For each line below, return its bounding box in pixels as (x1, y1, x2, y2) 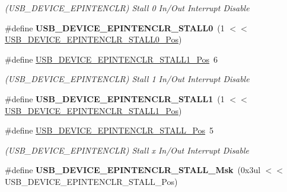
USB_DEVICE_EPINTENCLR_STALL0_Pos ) (5, 33, 182, 45)
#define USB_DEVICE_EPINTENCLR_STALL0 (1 (5, 21, 225, 34)
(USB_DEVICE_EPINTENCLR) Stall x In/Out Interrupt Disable (5, 144, 249, 156)
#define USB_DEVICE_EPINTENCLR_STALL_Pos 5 (5, 124, 214, 136)
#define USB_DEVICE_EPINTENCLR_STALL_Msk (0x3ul (5, 164, 261, 176)
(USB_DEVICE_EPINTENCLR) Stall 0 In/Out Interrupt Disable (5, 2, 250, 14)
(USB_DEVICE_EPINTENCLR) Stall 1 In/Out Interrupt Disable (5, 73, 250, 85)
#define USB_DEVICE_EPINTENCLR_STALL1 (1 (5, 92, 225, 105)
